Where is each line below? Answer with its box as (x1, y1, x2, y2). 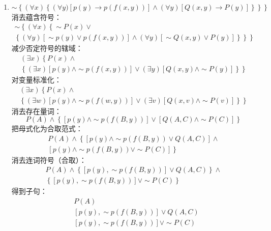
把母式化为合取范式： (11, 123, 83, 134)
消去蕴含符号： (11, 11, 62, 22)
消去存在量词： (11, 105, 62, 116)
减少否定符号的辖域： (11, 43, 83, 53)
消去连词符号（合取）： (11, 154, 86, 165)
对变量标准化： (11, 74, 62, 84)
